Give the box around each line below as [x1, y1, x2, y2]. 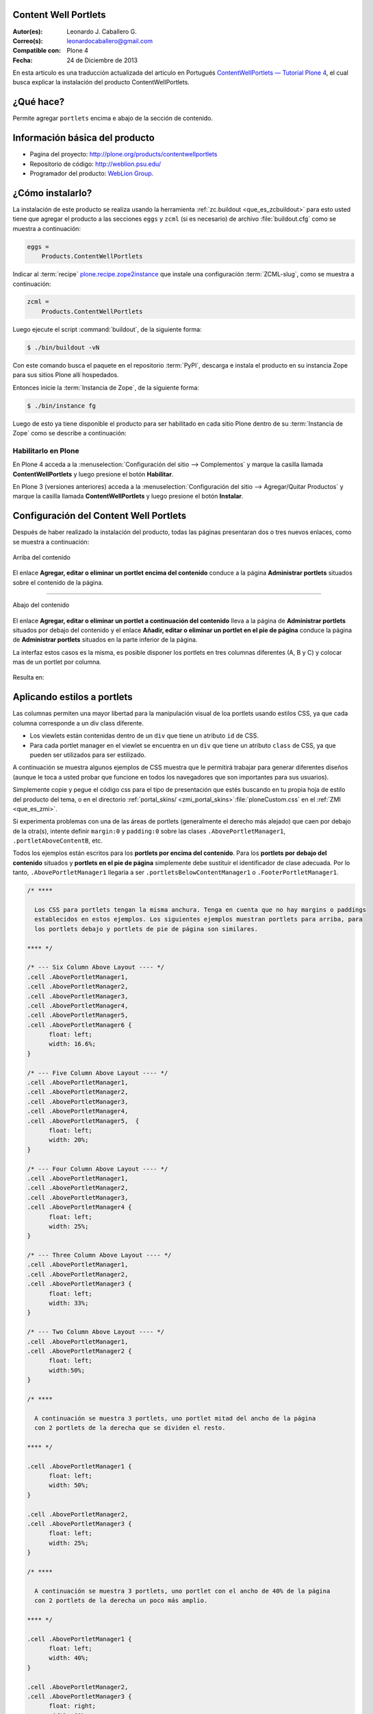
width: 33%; [49, 1299, 89, 1307]
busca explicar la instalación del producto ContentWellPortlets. [12, 78, 190, 86]
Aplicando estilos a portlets [12, 691, 133, 703]
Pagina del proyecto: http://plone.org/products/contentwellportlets [29, 150, 218, 158]
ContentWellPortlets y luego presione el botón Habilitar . [12, 470, 174, 478]
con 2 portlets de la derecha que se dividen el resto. [34, 1424, 226, 1432]
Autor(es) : [12, 27, 43, 36]
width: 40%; [49, 1654, 89, 1662]
